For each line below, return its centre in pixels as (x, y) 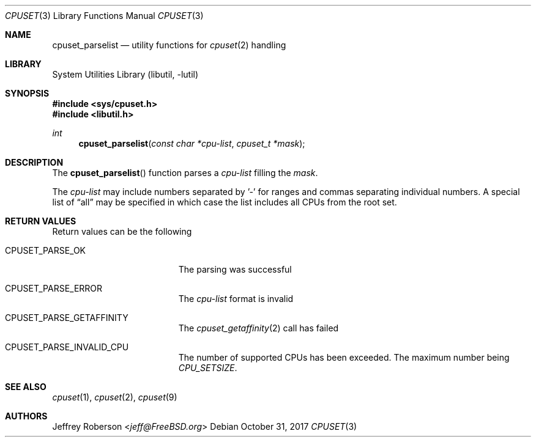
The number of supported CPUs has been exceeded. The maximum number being (344, 357)
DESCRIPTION (34, 162)
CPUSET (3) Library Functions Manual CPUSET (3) (104, 16)
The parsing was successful (235, 269)
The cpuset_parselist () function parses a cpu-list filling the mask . (185, 173)
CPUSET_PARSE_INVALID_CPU (67, 347)
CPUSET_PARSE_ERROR (54, 288)
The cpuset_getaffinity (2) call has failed (259, 328)
